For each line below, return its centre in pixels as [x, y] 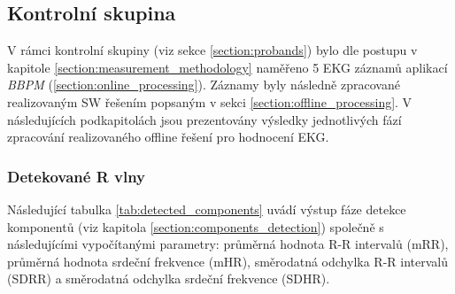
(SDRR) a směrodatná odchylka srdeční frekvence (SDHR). [169, 279]
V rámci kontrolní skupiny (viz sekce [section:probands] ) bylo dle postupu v [212, 50]
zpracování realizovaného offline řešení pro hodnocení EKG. [168, 137]
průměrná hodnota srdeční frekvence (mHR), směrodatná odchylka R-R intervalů [227, 261]
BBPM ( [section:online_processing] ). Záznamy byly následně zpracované [204, 85]
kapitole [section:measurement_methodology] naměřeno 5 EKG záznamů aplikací [227, 67]
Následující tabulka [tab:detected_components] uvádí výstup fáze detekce [207, 209]
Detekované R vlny [77, 176]
